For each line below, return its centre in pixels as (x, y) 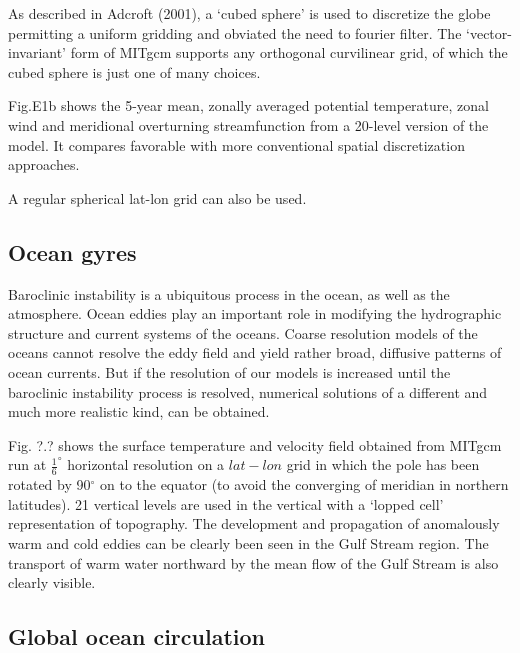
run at (27, 464)
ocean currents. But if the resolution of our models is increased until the (229, 371)
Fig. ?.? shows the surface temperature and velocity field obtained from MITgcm (255, 444)
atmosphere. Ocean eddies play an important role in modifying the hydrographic (255, 313)
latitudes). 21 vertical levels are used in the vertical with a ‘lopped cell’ (226, 503)
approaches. (44, 164)
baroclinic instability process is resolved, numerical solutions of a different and (248, 391)
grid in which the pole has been (383, 464)
